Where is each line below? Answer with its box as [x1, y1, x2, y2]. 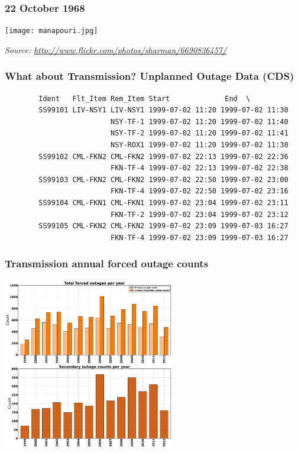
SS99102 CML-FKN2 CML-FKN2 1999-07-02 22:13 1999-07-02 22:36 [38, 152, 289, 161]
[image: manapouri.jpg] [5, 27, 98, 35]
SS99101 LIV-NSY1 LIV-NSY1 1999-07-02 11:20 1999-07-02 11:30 [38, 106, 289, 115]
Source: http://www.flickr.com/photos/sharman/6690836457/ [5, 43, 227, 56]
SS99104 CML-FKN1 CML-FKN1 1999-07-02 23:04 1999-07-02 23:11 [38, 199, 289, 208]
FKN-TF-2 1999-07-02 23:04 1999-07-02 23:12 [110, 210, 289, 219]
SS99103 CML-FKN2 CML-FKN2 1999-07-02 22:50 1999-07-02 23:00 [38, 175, 289, 184]
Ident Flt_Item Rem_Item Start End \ [38, 94, 251, 103]
